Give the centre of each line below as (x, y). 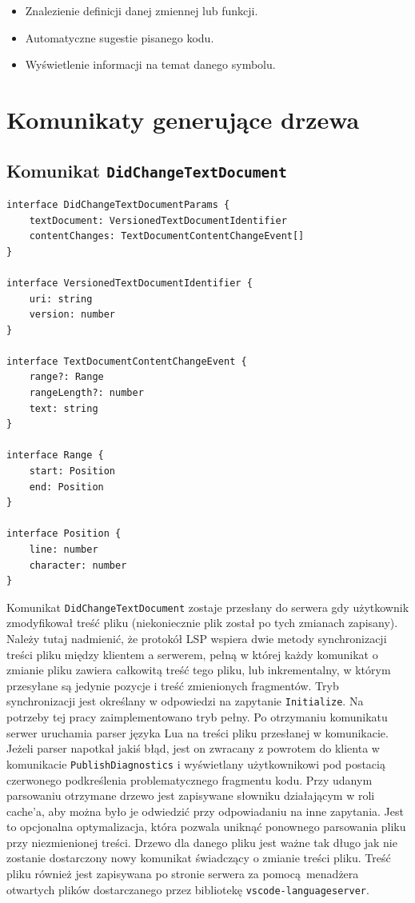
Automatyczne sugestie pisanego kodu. (120, 37)
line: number (64, 549)
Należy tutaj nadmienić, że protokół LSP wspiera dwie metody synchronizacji (197, 639)
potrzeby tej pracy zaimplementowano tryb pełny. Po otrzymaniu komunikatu (197, 717)
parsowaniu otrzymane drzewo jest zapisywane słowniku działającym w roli (191, 795)
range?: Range (66, 377)
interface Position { (64, 534)
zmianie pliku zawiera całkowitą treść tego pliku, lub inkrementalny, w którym (199, 670)
